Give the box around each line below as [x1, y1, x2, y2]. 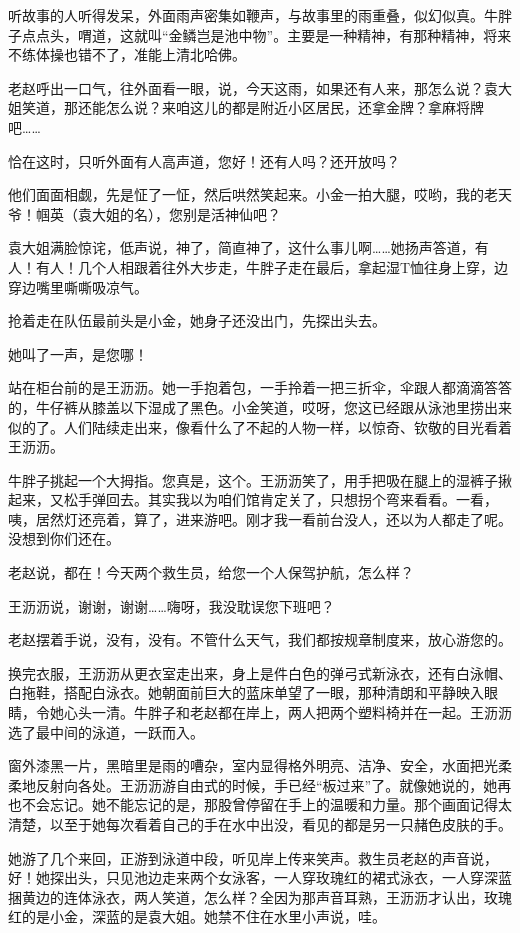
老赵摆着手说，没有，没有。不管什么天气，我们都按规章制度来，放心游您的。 [8, 629, 512, 650]
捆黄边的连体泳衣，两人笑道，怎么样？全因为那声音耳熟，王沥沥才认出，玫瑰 [8, 886, 512, 907]
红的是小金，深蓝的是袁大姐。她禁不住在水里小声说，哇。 [8, 906, 386, 927]
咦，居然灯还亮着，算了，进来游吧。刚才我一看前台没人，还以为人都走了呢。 [8, 508, 512, 529]
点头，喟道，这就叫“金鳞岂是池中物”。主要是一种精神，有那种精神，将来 [35, 24, 512, 45]
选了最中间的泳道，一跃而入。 [8, 721, 204, 742]
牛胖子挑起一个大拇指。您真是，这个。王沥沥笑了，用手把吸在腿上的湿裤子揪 [8, 469, 512, 490]
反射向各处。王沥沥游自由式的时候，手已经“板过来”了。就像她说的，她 [35, 774, 498, 795]
